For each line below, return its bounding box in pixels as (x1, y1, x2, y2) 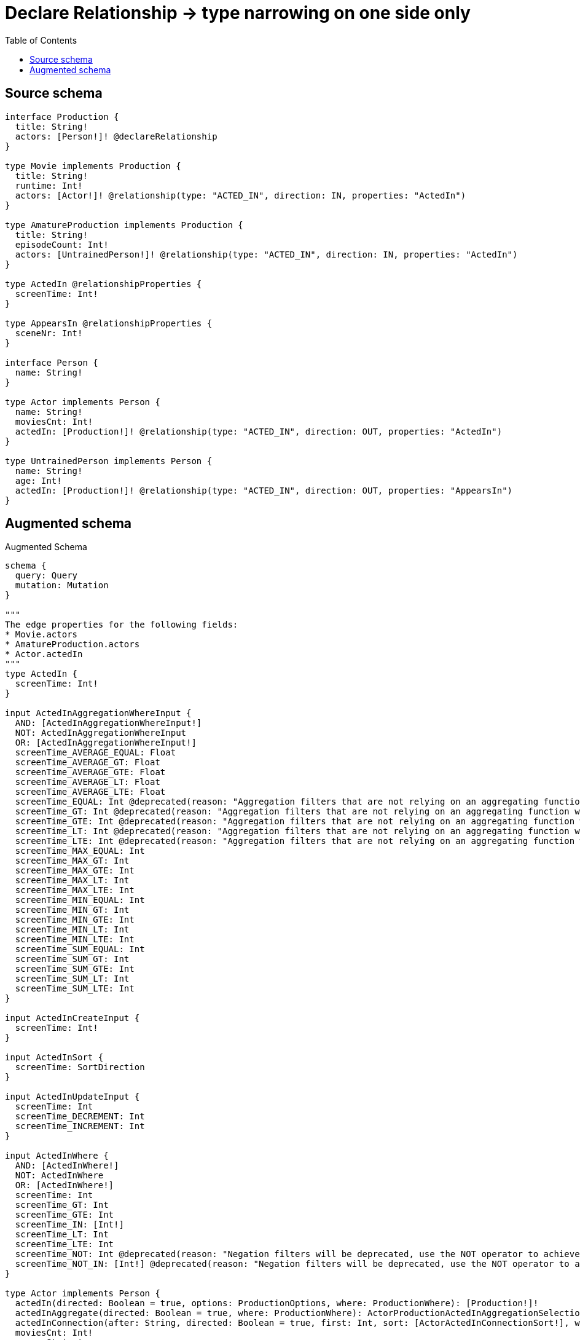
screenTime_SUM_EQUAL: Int (15, 944, 145, 955)
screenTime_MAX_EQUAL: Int (15, 846, 145, 856)
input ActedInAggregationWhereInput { (5, 708, 192, 719)
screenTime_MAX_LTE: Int (15, 885, 135, 896)
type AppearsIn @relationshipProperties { (5, 318, 213, 328)
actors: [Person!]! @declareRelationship (15, 131, 217, 141)
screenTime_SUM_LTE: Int (15, 983, 135, 994)
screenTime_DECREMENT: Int (15, 1111, 145, 1122)
